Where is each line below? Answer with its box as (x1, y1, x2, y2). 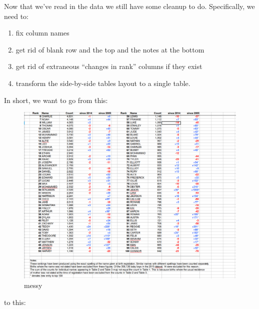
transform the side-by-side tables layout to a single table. (15, 77, 190, 88)
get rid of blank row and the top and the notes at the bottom (15, 44, 204, 54)
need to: (4, 10, 28, 21)
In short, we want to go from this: (4, 94, 108, 105)
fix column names (15, 27, 69, 38)
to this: (4, 296, 26, 307)
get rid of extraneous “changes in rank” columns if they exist (15, 61, 202, 71)
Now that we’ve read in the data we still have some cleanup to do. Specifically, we (4, 1, 255, 11)
